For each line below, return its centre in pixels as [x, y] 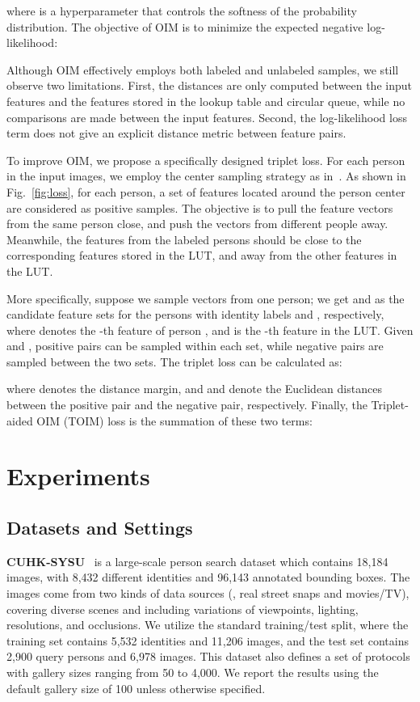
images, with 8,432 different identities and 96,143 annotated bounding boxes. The [208, 577]
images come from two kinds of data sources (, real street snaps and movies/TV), [208, 593]
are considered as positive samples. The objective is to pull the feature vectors [200, 207]
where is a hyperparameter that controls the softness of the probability [182, 11]
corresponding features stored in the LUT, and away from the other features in [202, 255]
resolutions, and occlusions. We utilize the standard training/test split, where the [208, 625]
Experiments [78, 476]
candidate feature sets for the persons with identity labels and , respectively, [195, 314]
